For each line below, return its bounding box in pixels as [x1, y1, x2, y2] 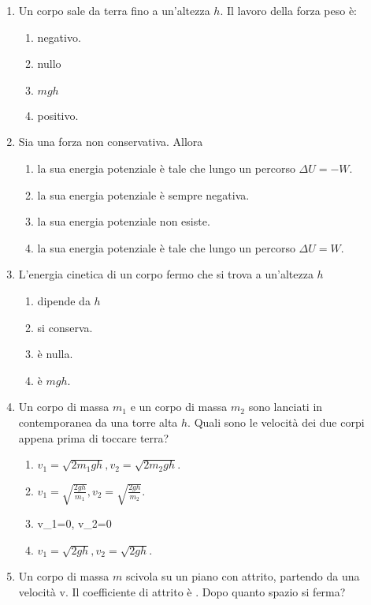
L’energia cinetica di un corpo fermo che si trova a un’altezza [18, 266, 313, 282]
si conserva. [37, 319, 93, 335]
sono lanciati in [248, 398, 323, 415]
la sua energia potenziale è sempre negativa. [37, 186, 250, 203]
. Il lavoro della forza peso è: [220, 2, 357, 18]
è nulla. [37, 345, 73, 362]
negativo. [37, 28, 81, 45]
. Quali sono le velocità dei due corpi [187, 413, 365, 430]
